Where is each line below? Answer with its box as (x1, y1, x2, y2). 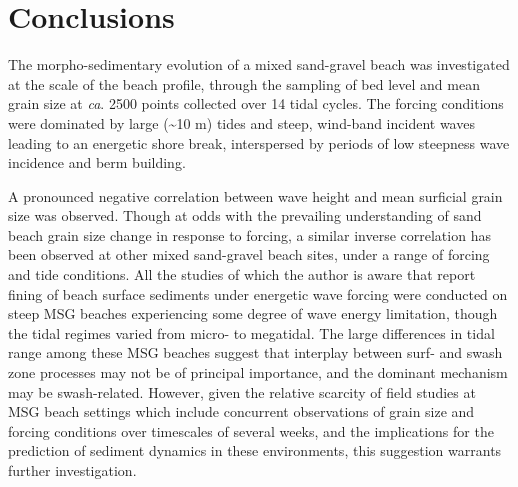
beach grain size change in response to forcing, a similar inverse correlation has (8, 224, 491, 245)
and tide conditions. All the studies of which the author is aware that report (8, 264, 476, 285)
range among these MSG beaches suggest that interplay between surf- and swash (8, 342, 503, 363)
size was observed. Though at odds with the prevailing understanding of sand (8, 205, 482, 226)
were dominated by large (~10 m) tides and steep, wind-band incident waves (8, 112, 475, 133)
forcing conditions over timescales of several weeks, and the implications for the (8, 420, 494, 441)
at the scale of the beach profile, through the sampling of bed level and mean (8, 73, 480, 94)
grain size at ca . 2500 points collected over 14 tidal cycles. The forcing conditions (8, 93, 504, 114)
